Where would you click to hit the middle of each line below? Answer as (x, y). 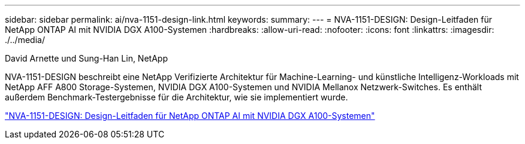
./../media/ (25, 40)
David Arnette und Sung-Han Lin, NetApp (86, 58)
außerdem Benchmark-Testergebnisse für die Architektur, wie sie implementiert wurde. (176, 97)
